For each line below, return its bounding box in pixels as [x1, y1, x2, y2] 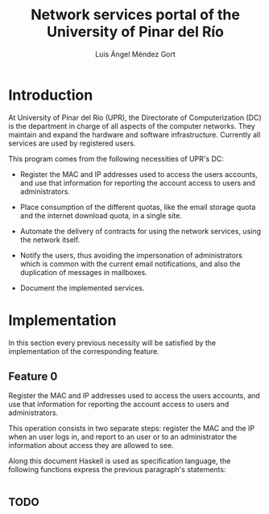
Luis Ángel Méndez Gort [95, 49, 176, 59]
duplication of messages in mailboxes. [19, 267, 147, 277]
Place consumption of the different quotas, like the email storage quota [19, 202, 256, 212]
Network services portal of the [31, 6, 240, 24]
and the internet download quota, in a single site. [19, 211, 183, 220]
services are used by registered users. [8, 138, 136, 148]
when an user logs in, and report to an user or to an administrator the [8, 432, 238, 442]
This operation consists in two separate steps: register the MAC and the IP [8, 424, 255, 434]
